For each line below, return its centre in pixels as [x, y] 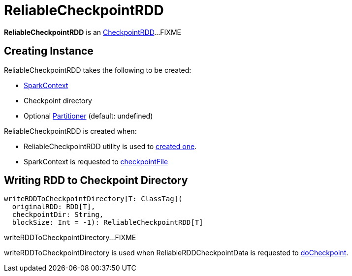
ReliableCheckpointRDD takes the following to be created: [98, 70]
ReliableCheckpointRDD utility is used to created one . [110, 146]
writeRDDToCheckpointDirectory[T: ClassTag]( [93, 199]
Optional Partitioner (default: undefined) [88, 116]
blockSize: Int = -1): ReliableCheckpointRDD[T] [108, 223]
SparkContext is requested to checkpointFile [96, 161]
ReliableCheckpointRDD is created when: [70, 131]
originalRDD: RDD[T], [54, 207]
